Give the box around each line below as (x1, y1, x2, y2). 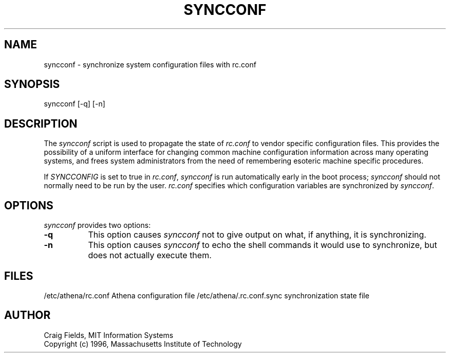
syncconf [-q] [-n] (44, 99, 105, 109)
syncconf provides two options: (44, 221, 151, 230)
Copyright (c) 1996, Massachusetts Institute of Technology (44, 339, 242, 348)
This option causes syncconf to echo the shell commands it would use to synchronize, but (88, 240, 437, 251)
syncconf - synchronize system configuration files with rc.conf (44, 60, 256, 69)
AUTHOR (4, 309, 51, 322)
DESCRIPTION (4, 117, 78, 130)
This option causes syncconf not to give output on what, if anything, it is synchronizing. (88, 229, 426, 240)
